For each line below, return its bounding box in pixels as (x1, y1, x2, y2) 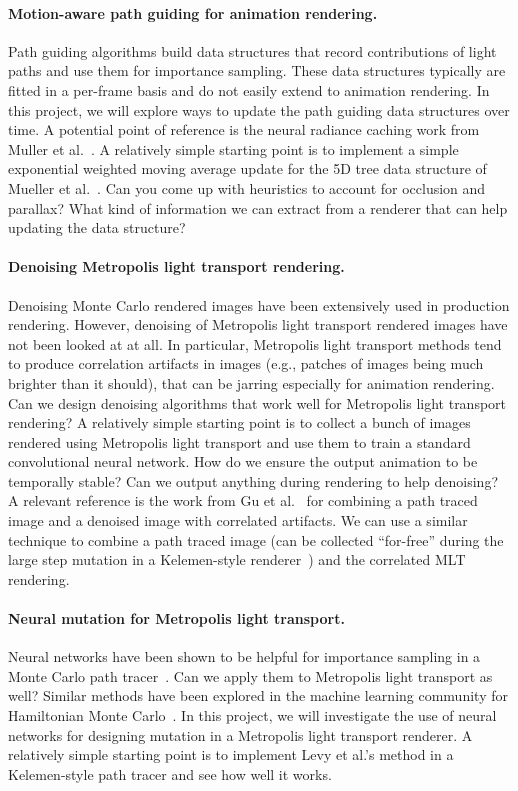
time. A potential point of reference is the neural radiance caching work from (8, 119, 480, 140)
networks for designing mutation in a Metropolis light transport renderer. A (8, 724, 473, 745)
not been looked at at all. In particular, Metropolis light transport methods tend (8, 333, 502, 354)
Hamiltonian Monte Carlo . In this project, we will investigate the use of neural (8, 705, 497, 726)
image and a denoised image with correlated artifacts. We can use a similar (8, 510, 468, 531)
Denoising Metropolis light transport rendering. (8, 256, 345, 277)
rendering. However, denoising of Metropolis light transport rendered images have (8, 314, 508, 335)
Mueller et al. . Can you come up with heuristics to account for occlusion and (8, 177, 486, 198)
